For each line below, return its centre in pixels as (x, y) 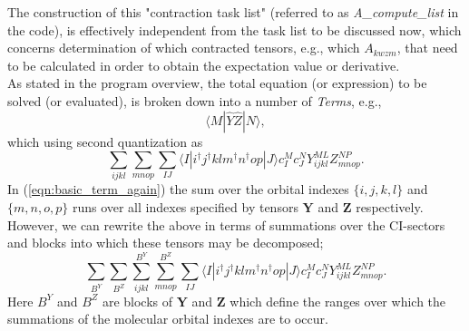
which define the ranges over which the (338, 301)
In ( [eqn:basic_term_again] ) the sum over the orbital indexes (178, 189)
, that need (427, 48)
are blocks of (137, 301)
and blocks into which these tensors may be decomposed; (166, 243)
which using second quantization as (105, 141)
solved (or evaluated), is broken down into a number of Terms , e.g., (195, 100)
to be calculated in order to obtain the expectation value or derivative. (204, 65)
